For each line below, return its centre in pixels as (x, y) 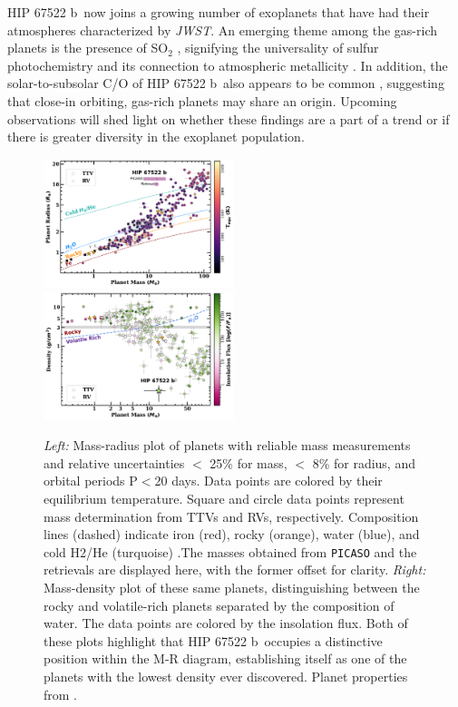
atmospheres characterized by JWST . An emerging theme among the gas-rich (222, 29)
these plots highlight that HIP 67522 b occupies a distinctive (213, 640)
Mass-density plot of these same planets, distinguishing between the (232, 587)
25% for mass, (248, 462)
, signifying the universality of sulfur (278, 48)
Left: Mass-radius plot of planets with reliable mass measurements (227, 445)
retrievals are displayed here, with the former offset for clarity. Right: (235, 570)
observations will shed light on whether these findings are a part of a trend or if (229, 118)
